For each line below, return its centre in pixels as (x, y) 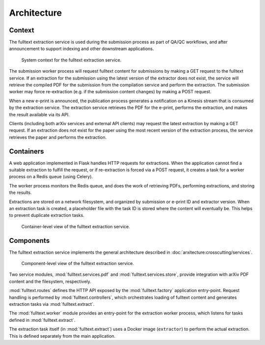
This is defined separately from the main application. (62, 336)
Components (29, 240)
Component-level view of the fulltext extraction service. (78, 264)
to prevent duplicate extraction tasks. (47, 215)
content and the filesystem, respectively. (50, 281)
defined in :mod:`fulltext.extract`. (42, 320)
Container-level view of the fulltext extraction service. (76, 226)
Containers (26, 151)
